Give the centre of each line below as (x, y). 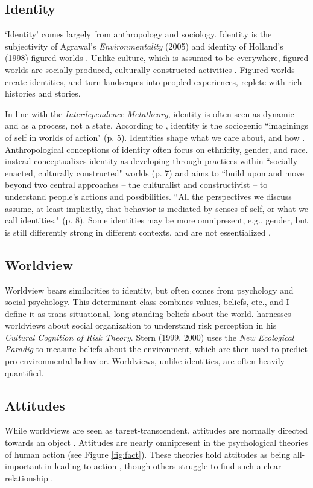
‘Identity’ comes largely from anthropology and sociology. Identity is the (138, 34)
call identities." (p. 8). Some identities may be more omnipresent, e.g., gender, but (156, 220)
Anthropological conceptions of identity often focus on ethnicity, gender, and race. (156, 149)
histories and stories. (43, 93)
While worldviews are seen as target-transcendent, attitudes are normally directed (156, 430)
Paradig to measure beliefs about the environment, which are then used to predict (156, 349)
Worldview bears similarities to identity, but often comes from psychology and (149, 290)
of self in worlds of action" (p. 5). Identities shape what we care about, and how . (155, 137)
